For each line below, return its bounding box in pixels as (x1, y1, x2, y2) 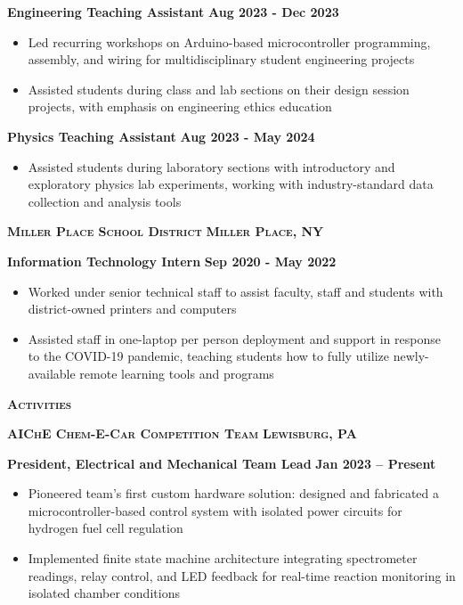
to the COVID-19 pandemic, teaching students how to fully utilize (28, 347, 389, 365)
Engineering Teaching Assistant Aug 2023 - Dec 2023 (7, 3, 339, 20)
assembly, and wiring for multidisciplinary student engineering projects (28, 50, 415, 69)
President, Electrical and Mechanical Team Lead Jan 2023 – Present (7, 454, 436, 472)
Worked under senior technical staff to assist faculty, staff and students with (28, 282, 443, 300)
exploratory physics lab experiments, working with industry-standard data (28, 175, 434, 193)
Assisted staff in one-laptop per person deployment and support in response (28, 329, 441, 347)
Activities (7, 394, 72, 413)
